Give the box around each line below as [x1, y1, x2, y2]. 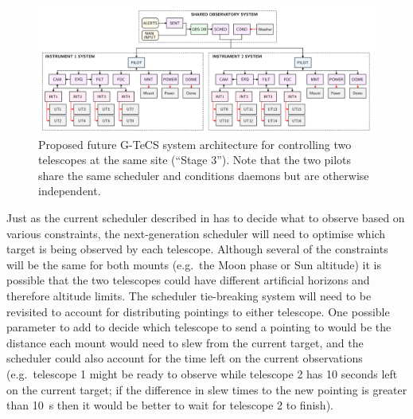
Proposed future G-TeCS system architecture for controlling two [38, 135, 352, 152]
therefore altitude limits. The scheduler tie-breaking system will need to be [6, 287, 372, 303]
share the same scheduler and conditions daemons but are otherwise [38, 166, 369, 183]
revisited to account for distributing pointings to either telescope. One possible [6, 303, 390, 319]
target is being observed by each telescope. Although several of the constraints [6, 241, 388, 257]
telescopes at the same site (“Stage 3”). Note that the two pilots [38, 151, 352, 168]
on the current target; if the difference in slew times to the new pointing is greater [6, 381, 407, 397]
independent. [38, 182, 101, 199]
